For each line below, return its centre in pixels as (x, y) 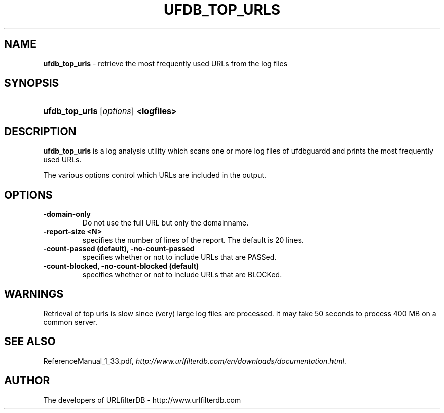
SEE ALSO (30, 342)
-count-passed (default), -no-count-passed (119, 249)
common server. (70, 322)
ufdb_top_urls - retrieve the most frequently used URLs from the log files (165, 63)
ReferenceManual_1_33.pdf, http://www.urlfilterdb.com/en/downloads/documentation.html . (195, 361)
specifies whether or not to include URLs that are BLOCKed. (182, 275)
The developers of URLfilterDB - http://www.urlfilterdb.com (142, 400)
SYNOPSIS (32, 83)
